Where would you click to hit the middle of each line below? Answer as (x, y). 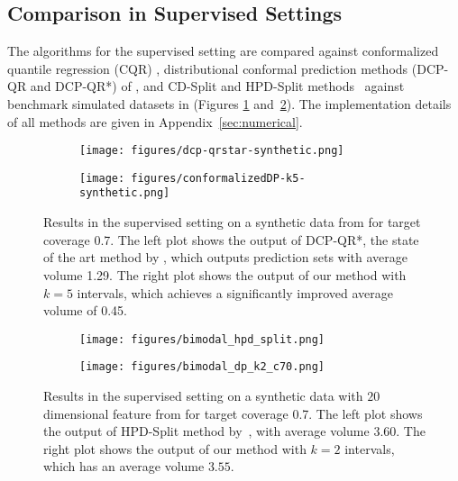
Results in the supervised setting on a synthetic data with (203, 396)
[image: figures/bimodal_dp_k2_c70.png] (202, 367)
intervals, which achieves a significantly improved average (235, 292)
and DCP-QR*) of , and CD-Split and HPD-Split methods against (217, 86)
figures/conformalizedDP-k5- (218, 178)
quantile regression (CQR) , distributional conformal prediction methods (208, 68)
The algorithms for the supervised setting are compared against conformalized (223, 51)
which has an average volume (124, 466)
